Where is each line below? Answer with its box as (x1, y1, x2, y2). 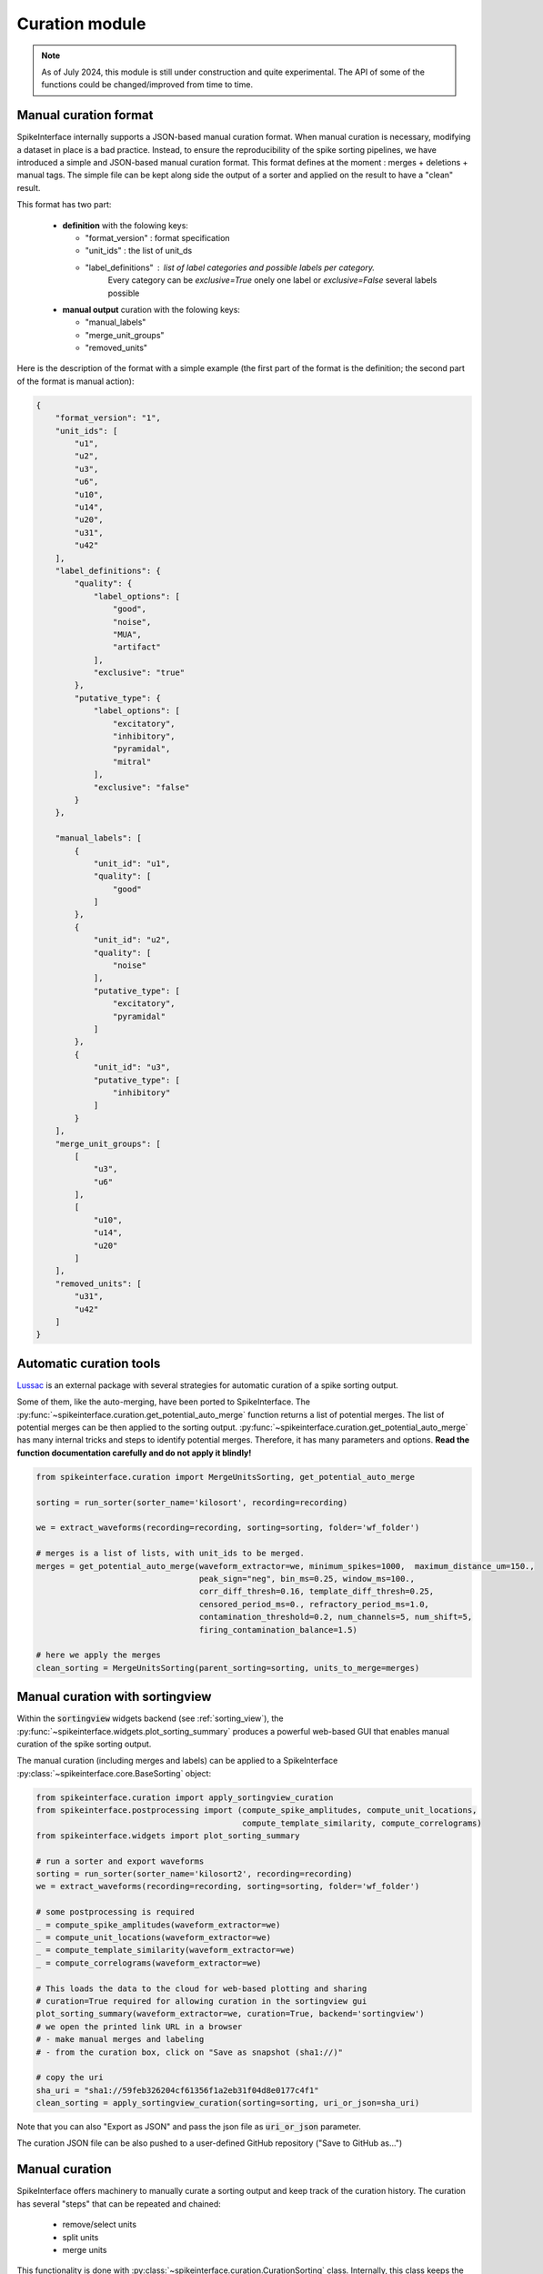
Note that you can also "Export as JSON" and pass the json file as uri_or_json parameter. (16, 2121, 361, 2132)
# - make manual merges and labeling (35, 2034, 205, 2045)
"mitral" (112, 756, 152, 767)
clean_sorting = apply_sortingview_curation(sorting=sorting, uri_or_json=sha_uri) (35, 2098, 420, 2108)
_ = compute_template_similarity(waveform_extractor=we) (35, 1945, 296, 1956)
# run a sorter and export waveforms (35, 1856, 205, 1866)
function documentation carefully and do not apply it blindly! (16, 1447, 252, 1458)
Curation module (16, 14, 146, 34)
